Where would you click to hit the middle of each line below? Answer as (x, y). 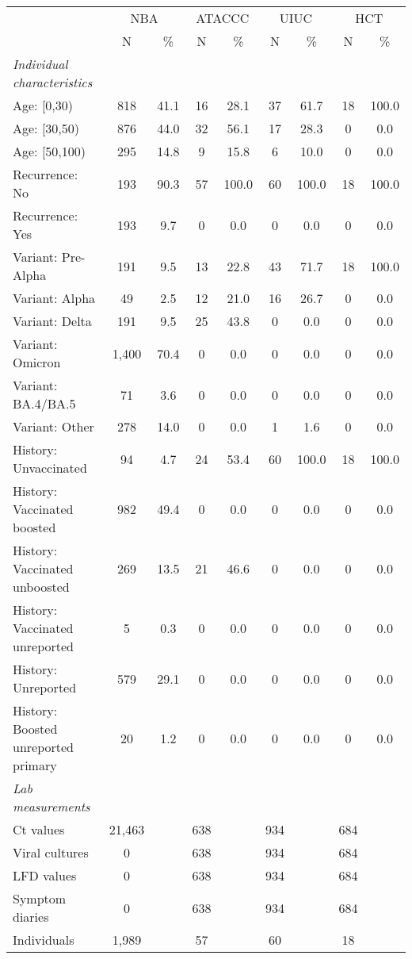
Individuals (44, 940)
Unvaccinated (50, 468)
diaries (31, 917)
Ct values (39, 829)
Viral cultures (51, 852)
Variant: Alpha (54, 298)
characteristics (53, 82)
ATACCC (223, 18)
